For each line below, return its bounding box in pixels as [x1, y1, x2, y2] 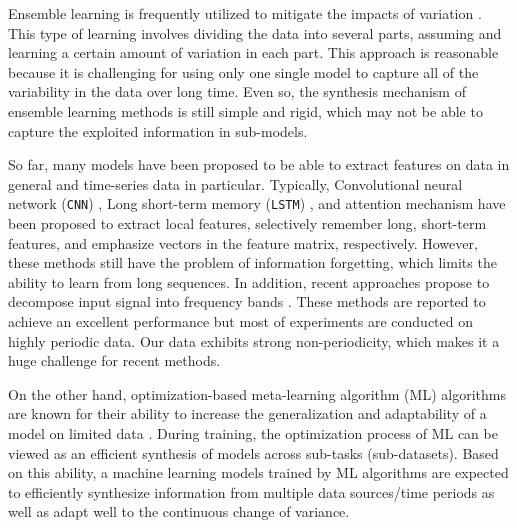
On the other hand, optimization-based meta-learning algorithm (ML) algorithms [8, 383, 506, 404]
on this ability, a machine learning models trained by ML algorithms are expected [8, 462, 509, 483]
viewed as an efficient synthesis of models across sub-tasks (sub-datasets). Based [8, 442, 499, 463]
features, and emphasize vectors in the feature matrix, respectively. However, [8, 232, 478, 253]
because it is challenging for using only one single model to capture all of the [8, 61, 479, 82]
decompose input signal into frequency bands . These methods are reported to [8, 291, 486, 312]
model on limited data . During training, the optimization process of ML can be [8, 422, 498, 443]
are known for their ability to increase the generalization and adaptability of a [8, 403, 487, 424]
